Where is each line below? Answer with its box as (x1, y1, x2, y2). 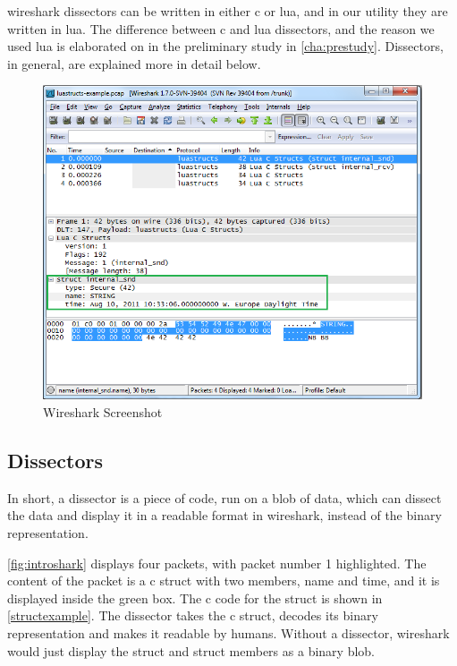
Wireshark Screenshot (43, 402, 163, 421)
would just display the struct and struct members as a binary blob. (7, 641, 375, 660)
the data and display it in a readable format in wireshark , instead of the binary (7, 506, 442, 525)
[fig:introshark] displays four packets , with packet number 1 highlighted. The (7, 553, 427, 572)
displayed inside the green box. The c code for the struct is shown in (7, 588, 383, 607)
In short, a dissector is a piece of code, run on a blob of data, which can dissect (7, 488, 442, 507)
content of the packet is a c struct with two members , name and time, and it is (7, 571, 440, 590)
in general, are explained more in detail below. (7, 54, 261, 73)
